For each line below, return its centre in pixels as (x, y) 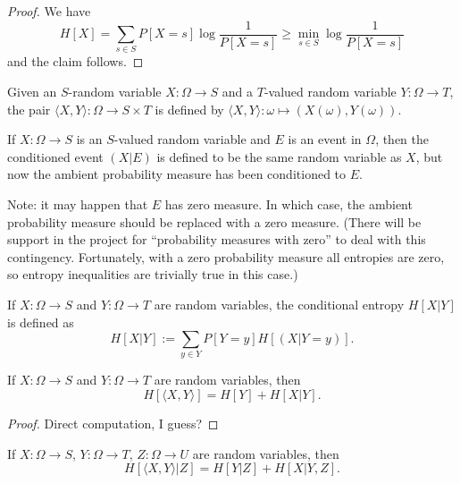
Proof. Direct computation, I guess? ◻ (113, 424)
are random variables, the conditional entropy (279, 304)
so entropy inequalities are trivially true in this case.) (153, 274)
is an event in (325, 139)
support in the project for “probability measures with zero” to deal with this (217, 239)
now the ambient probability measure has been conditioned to (177, 174)
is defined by (189, 109)
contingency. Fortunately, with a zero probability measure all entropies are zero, (226, 256)
